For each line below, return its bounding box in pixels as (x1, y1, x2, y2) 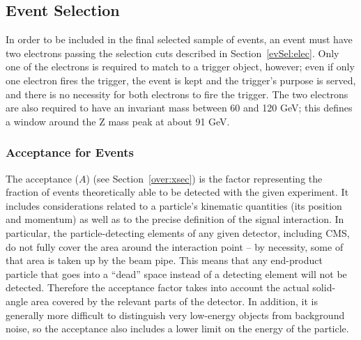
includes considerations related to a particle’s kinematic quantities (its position (6, 198, 342, 212)
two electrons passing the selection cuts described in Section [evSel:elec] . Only (6, 45, 339, 60)
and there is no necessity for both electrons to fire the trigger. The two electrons (6, 86, 348, 101)
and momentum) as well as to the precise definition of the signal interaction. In (6, 212, 344, 226)
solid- (312, 280, 336, 295)
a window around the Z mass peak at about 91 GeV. (6, 114, 230, 128)
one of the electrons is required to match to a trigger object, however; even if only (6, 59, 355, 74)
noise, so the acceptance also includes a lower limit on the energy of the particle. (6, 321, 349, 336)
